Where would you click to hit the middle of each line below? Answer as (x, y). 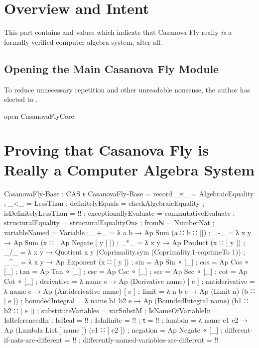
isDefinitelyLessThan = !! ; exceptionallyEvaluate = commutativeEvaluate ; (120, 213)
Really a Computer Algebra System (129, 169)
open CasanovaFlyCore (39, 116)
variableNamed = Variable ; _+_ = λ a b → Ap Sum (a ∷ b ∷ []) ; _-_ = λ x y (128, 232)
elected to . (21, 99)
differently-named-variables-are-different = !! (151, 339)
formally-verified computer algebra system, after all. (83, 42)
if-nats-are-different (33, 339)
